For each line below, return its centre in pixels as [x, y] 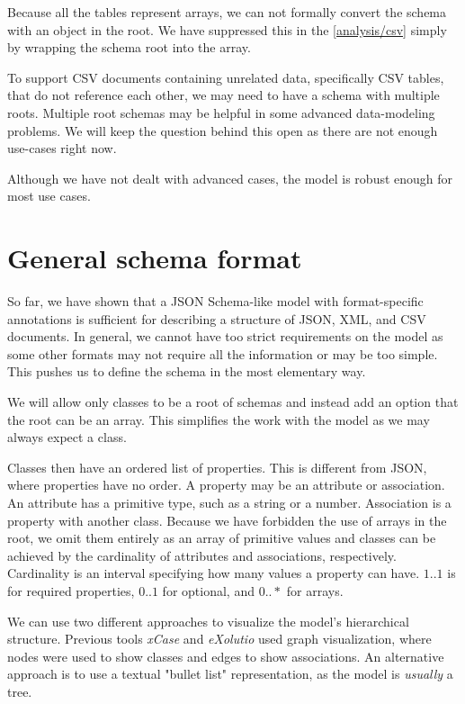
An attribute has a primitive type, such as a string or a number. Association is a [229, 502]
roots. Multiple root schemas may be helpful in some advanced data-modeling [221, 112]
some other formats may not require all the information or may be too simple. [223, 353]
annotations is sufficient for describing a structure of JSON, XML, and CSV [217, 318]
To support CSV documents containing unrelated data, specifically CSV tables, [226, 77]
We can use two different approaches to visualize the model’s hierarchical [208, 621]
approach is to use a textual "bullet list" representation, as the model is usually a [230, 674]
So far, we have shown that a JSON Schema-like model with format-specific [215, 301]
